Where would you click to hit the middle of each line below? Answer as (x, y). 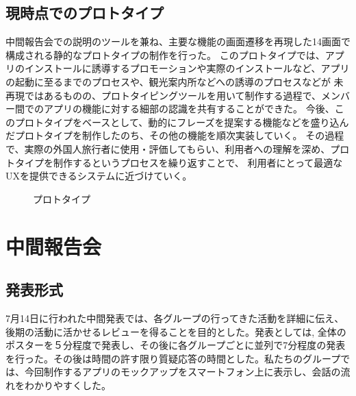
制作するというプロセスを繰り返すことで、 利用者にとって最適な (198, 162)
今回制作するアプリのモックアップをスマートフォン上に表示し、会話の (182, 372)
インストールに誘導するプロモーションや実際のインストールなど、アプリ (187, 68)
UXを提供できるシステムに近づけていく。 (99, 176)
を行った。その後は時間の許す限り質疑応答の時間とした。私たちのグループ (173, 358)
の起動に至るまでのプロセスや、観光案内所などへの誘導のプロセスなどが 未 (175, 81)
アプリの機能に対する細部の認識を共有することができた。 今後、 (189, 109)
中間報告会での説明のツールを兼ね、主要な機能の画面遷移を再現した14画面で (178, 41)
